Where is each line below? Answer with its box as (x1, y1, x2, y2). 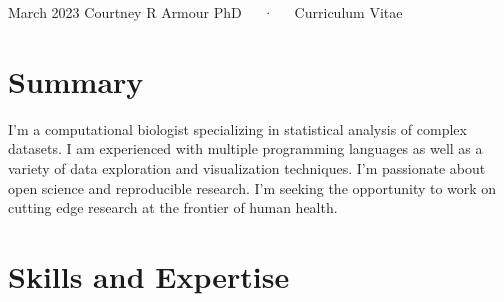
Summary (8, 60, 144, 101)
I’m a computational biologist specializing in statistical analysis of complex (8, 118, 467, 139)
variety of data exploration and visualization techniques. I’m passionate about (8, 157, 486, 178)
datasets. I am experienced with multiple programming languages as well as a (8, 138, 483, 159)
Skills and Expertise (8, 255, 290, 296)
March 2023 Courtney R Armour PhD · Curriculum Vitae (8, 2, 403, 22)
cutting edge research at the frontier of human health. (8, 197, 338, 218)
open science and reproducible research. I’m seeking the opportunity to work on (8, 177, 497, 198)
